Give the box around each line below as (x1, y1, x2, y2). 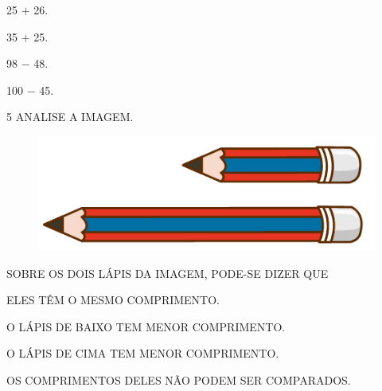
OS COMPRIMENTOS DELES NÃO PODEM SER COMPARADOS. (6, 371, 351, 388)
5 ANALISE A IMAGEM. (6, 108, 134, 125)
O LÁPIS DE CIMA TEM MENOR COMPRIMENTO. (6, 345, 279, 362)
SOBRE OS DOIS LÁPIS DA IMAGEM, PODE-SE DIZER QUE (6, 264, 329, 281)
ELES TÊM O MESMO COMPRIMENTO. (6, 291, 220, 308)
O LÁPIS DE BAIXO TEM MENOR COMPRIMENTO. (6, 318, 286, 334)
